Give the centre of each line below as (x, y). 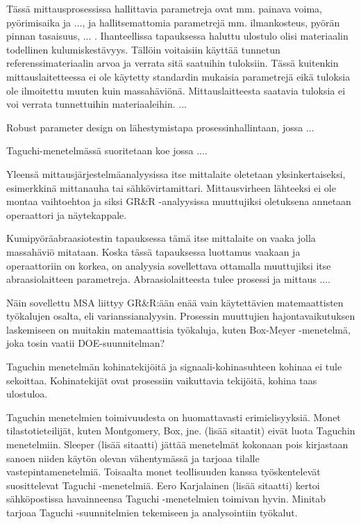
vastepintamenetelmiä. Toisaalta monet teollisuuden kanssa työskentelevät (163, 472)
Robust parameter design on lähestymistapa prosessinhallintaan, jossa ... (160, 127)
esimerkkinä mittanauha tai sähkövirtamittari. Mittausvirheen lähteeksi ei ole (171, 187)
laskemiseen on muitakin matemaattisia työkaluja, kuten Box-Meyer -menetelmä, (178, 329)
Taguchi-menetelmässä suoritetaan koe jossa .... (107, 150)
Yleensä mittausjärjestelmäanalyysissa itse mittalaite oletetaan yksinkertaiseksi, (176, 173)
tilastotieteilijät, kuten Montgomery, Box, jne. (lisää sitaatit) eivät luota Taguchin (181, 431)
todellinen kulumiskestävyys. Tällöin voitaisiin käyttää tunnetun (143, 49)
